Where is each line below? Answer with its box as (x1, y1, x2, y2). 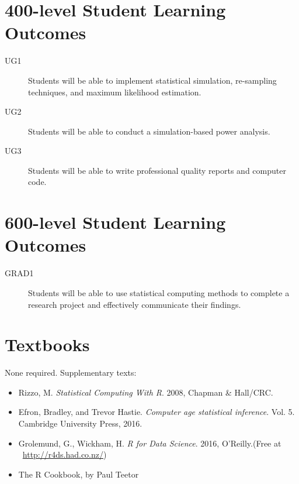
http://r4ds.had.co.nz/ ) (22, 448, 107, 461)
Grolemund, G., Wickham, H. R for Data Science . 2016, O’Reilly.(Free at (18, 437, 281, 449)
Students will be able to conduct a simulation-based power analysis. (28, 125, 270, 137)
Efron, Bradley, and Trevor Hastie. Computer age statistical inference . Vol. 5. (18, 406, 295, 418)
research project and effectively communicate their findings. (28, 298, 241, 310)
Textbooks (5, 332, 90, 356)
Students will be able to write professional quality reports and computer (28, 164, 286, 176)
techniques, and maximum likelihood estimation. (28, 85, 201, 98)
